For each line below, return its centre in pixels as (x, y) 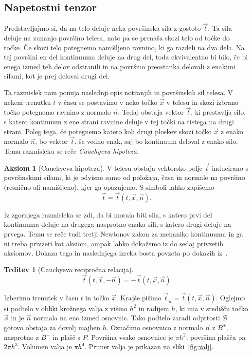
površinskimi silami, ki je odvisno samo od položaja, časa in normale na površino (125, 177)
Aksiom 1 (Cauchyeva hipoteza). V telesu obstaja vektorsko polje (103, 168)
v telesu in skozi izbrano (202, 102)
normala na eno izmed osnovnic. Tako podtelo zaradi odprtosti (127, 318)
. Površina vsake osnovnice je (130, 337)
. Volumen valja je (45, 346)
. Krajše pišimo (139, 297)
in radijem (154, 308)
